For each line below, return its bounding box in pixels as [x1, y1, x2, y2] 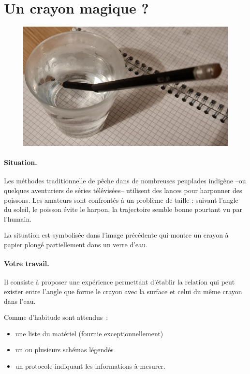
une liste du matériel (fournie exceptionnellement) [15, 328, 163, 338]
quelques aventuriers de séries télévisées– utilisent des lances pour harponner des [4, 185, 242, 195]
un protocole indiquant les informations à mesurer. [15, 361, 165, 371]
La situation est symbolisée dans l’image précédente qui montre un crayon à [4, 230, 229, 240]
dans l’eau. [4, 296, 36, 306]
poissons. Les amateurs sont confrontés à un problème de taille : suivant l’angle [4, 194, 238, 205]
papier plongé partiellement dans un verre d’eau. [4, 239, 147, 250]
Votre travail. [4, 258, 49, 269]
